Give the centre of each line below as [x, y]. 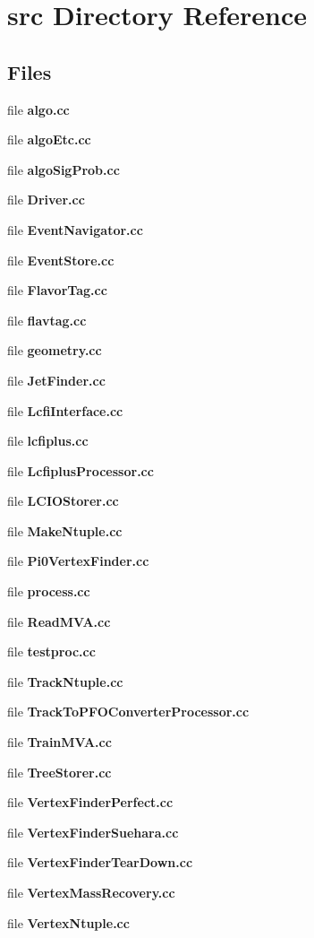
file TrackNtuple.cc [65, 681]
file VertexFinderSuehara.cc [93, 832]
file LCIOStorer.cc [63, 501]
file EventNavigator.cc [75, 229]
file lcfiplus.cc [48, 441]
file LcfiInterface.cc [65, 410]
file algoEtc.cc [49, 139]
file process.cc [49, 591]
